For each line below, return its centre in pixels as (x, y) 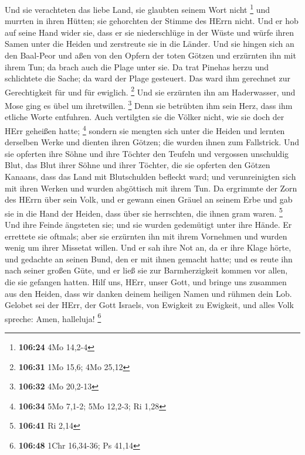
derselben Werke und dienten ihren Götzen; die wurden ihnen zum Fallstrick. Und (152, 142)
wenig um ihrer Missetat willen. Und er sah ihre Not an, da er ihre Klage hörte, (148, 247)
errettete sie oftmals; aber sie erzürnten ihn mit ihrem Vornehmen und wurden (146, 236)
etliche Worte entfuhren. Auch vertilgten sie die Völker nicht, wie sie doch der (145, 117)
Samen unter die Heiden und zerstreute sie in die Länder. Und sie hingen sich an (150, 44)
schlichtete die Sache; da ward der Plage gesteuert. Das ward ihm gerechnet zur (148, 78)
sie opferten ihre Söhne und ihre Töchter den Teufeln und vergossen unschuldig (147, 153)
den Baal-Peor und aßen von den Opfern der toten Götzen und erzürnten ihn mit (150, 55)
